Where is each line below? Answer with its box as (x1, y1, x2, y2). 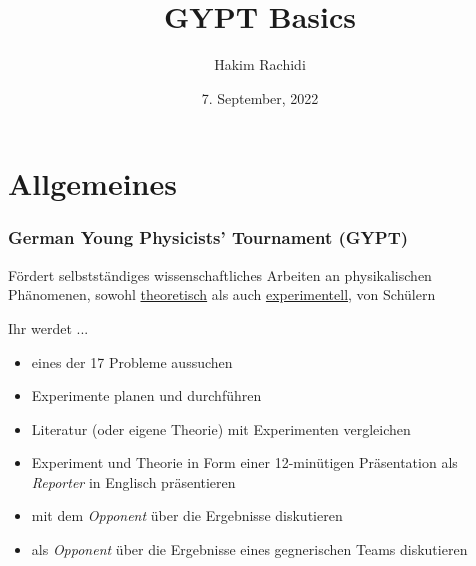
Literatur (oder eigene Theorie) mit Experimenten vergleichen (31, 418, 411, 439)
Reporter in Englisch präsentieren (31, 471, 236, 492)
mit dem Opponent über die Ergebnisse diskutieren (31, 505, 343, 526)
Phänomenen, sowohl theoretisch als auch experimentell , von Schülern (8, 284, 436, 305)
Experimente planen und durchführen (31, 385, 262, 406)
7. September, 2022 (201, 87, 319, 108)
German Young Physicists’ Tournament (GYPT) (8, 225, 409, 250)
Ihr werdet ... (8, 317, 89, 338)
